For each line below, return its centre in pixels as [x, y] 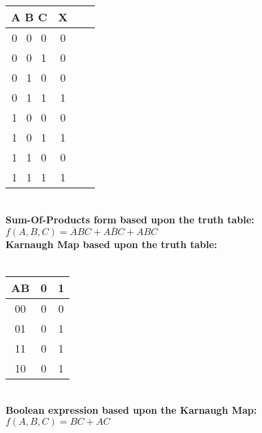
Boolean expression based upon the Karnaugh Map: [131, 410]
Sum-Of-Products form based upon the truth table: [130, 219]
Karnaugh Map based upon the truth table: [111, 244]
